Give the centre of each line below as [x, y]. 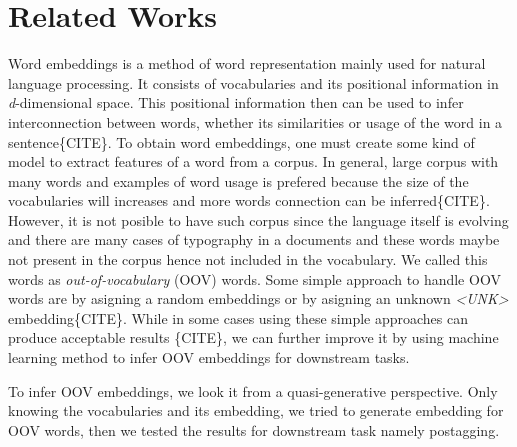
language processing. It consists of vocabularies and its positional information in [253, 82]
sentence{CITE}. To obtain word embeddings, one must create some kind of [241, 141]
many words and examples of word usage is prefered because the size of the [238, 180]
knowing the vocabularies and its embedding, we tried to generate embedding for [256, 410]
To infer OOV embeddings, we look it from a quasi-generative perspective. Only [253, 390]
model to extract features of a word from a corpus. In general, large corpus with [253, 161]
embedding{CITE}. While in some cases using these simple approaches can [238, 317]
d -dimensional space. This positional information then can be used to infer [236, 102]
